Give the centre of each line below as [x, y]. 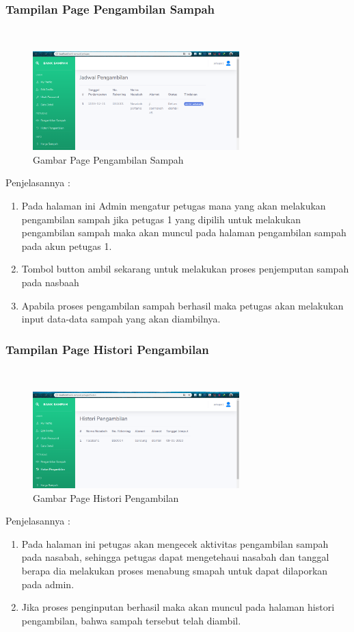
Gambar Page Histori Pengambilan [106, 497]
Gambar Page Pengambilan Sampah [108, 159]
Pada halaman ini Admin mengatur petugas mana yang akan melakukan [174, 205]
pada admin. [48, 584]
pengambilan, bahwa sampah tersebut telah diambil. [131, 620]
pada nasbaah [50, 282]
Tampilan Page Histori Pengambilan [107, 349]
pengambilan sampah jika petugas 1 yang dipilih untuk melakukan [161, 219]
